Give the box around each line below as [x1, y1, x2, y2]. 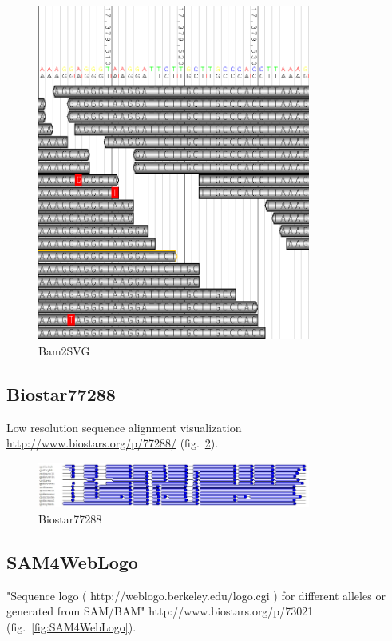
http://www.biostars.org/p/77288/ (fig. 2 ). [6, 435, 219, 451]
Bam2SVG [38, 342, 90, 359]
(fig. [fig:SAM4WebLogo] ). [6, 618, 137, 635]
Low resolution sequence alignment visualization [6, 419, 242, 435]
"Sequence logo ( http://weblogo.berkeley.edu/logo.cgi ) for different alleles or [6, 587, 386, 603]
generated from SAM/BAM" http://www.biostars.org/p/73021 [6, 603, 314, 619]
